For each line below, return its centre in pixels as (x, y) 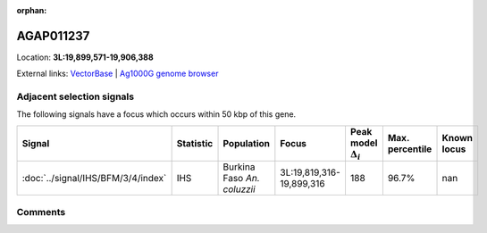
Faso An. (242, 179)
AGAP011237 (53, 36)
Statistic (195, 144)
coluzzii (239, 189)
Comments (41, 212)
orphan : (32, 10)
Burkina (239, 167)
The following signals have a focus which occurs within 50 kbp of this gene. (156, 114)
